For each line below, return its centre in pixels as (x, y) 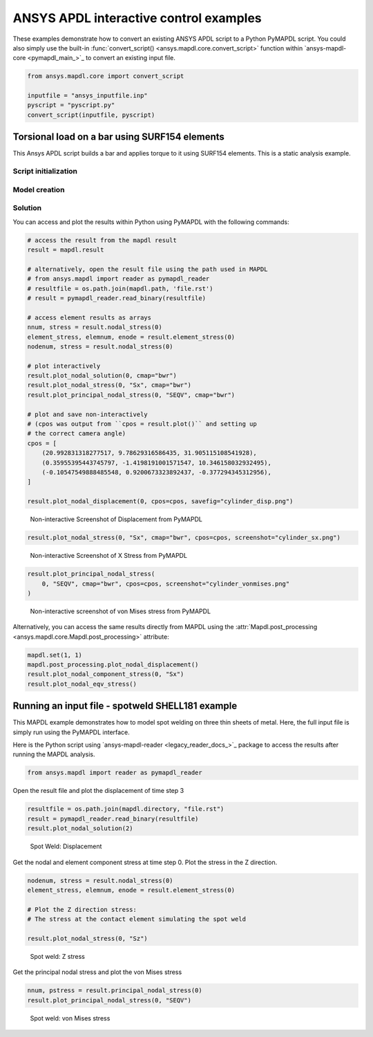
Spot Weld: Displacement (66, 846)
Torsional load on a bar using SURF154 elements (118, 137)
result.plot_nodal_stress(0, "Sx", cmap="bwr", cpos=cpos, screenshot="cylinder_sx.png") (184, 538)
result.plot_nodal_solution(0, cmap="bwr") (102, 376)
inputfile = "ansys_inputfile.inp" (87, 96)
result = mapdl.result (66, 250)
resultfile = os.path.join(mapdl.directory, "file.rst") (126, 809)
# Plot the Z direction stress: (82, 909)
